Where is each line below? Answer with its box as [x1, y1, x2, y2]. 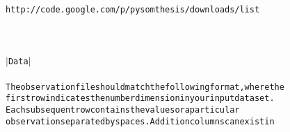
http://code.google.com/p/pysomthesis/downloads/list [6, 5, 260, 15]
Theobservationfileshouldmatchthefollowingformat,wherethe [6, 82, 284, 92]
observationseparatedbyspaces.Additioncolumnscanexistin [6, 116, 275, 126]
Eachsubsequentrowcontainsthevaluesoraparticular [6, 105, 240, 115]
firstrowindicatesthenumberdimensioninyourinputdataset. [6, 93, 275, 104]
